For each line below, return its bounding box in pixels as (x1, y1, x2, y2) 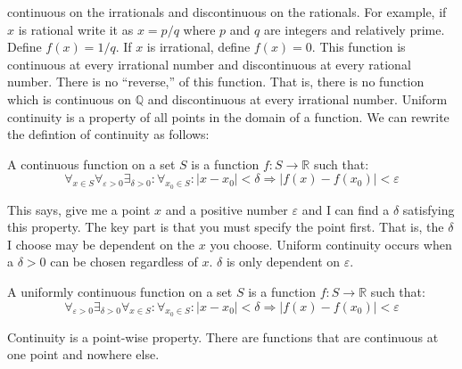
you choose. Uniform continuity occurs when (210, 234, 452, 253)
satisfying (402, 200, 455, 218)
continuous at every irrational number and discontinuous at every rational (7, 54, 411, 73)
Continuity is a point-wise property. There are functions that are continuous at (7, 327, 439, 346)
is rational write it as (18, 20, 134, 38)
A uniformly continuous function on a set (7, 282, 233, 300)
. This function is (311, 37, 406, 56)
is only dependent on (226, 252, 341, 271)
